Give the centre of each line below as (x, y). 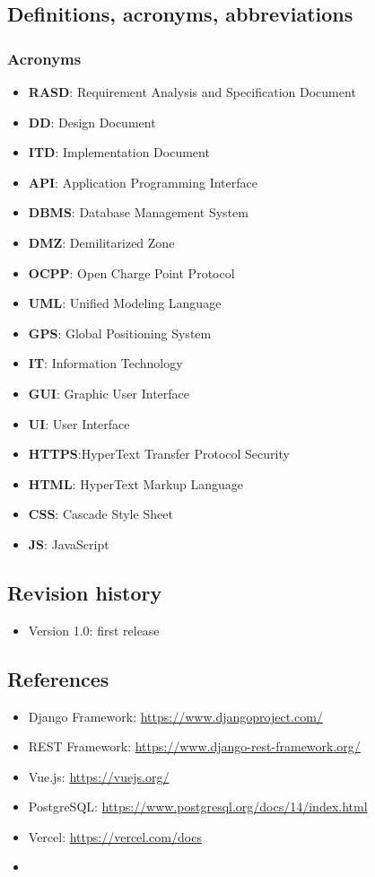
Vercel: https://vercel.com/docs (115, 836)
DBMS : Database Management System (138, 212)
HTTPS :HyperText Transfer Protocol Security (159, 454)
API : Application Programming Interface (143, 182)
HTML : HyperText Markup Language (136, 483)
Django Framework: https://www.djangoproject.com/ (175, 716)
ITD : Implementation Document (119, 152)
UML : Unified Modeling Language (125, 303)
